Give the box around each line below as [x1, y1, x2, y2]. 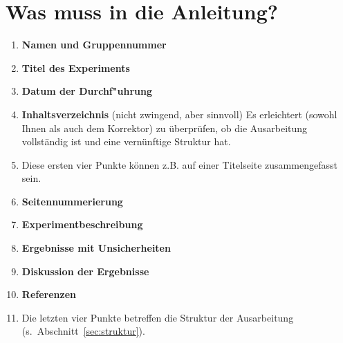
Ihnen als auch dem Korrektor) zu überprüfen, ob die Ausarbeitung [21, 120, 308, 135]
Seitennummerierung [21, 194, 123, 208]
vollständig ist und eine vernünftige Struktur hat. [21, 134, 231, 149]
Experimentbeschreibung [21, 217, 143, 232]
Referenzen [21, 287, 76, 302]
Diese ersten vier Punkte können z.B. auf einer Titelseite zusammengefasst [21, 157, 337, 171]
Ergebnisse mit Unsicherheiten [21, 241, 171, 255]
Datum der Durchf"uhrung [21, 84, 152, 98]
